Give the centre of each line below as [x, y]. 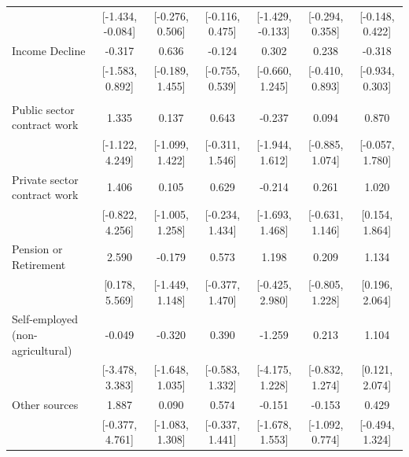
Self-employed [45, 319]
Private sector [45, 179]
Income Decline [49, 51]
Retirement [39, 265]
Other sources [45, 404]
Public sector [43, 109]
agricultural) [42, 350]
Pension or [37, 249]
